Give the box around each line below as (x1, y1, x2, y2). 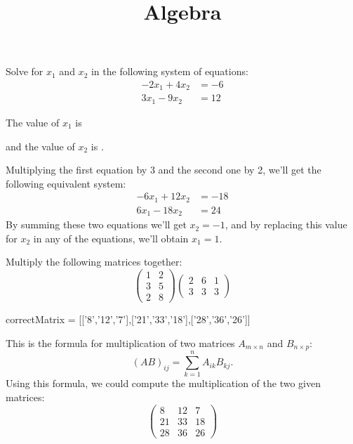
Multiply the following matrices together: (6, 254, 182, 269)
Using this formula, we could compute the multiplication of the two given (6, 376, 321, 391)
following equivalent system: (6, 176, 126, 190)
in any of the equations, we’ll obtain (33, 230, 189, 245)
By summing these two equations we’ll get (6, 217, 187, 232)
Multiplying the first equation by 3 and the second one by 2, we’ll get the (6, 162, 321, 177)
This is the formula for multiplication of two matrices (6, 335, 235, 350)
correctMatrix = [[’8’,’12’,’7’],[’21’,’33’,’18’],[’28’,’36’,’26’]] (6, 312, 251, 327)
